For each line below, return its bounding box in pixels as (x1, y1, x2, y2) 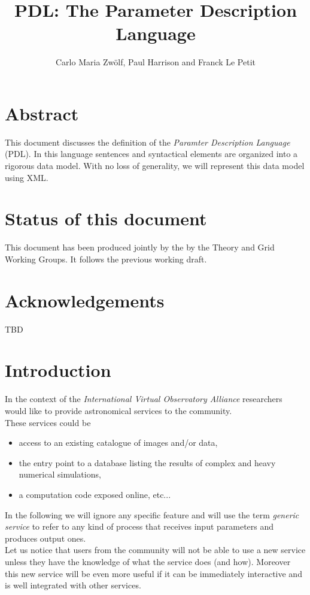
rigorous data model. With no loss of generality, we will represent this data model (5, 159, 305, 172)
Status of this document (5, 206, 207, 231)
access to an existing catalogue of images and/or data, (19, 436, 218, 449)
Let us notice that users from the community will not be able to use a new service (5, 543, 306, 556)
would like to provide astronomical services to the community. (5, 404, 232, 416)
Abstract (5, 101, 79, 125)
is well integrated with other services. (5, 579, 141, 591)
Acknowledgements (5, 288, 165, 312)
